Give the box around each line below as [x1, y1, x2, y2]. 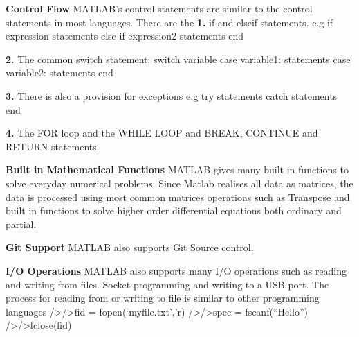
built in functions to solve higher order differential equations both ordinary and [6, 203, 342, 218]
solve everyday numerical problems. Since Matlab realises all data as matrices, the [6, 175, 353, 190]
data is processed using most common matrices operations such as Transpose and [6, 189, 350, 204]
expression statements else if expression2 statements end [6, 28, 244, 43]
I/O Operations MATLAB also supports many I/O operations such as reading [6, 263, 347, 277]
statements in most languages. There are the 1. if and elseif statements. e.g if [6, 15, 333, 29]
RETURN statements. [6, 139, 100, 153]
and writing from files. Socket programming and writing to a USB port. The [6, 277, 329, 291]
